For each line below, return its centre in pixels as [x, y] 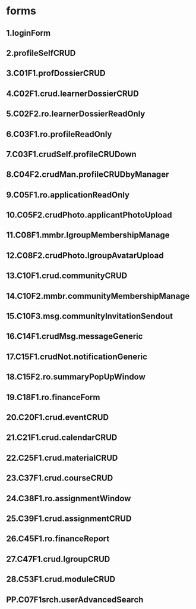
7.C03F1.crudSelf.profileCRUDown [71, 154]
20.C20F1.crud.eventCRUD [57, 417]
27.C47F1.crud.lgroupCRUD [58, 559]
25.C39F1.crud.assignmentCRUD [69, 518]
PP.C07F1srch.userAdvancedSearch [75, 599]
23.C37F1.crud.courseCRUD [60, 478]
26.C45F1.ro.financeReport [58, 539]
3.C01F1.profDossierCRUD [56, 74]
